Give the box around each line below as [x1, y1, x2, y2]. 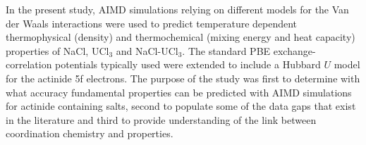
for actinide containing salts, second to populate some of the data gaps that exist [6, 99, 356, 113]
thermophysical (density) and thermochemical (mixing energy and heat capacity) [6, 30, 355, 44]
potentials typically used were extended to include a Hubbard [55, 57, 321, 72]
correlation [6, 57, 52, 72]
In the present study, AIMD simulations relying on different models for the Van [6, 2, 349, 16]
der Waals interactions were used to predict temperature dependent [6, 15, 298, 30]
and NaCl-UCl [116, 43, 178, 58]
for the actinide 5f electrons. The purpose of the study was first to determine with [6, 70, 360, 85]
